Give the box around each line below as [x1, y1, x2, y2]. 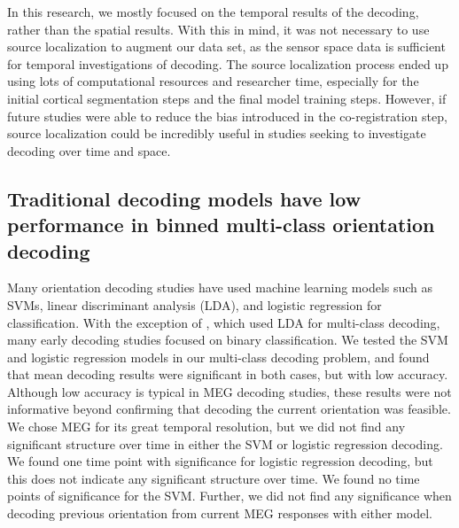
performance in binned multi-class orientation [7, 211, 435, 238]
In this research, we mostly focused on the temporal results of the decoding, [7, 3, 419, 20]
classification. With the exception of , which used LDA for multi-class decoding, [7, 313, 440, 331]
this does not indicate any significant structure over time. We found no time [7, 469, 420, 487]
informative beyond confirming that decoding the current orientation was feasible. [7, 400, 451, 418]
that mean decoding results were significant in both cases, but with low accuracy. [7, 365, 448, 384]
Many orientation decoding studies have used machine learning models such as [7, 278, 433, 297]
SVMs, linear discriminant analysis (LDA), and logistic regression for [7, 295, 382, 314]
